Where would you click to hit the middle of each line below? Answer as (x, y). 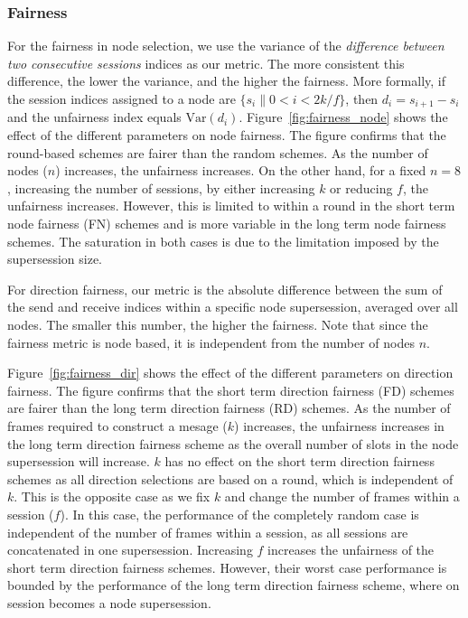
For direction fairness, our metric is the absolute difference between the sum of (225, 289)
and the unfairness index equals (94, 117)
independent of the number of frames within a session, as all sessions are (208, 532)
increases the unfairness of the (351, 550)
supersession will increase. (79, 461)
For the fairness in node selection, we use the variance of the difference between (226, 46)
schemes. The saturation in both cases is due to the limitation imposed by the (223, 241)
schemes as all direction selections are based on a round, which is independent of (230, 478)
